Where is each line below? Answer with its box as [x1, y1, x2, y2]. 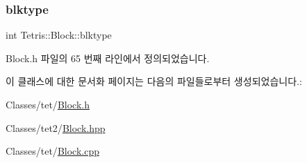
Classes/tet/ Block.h [6, 97, 90, 111]
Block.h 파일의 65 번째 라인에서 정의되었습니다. [6, 50, 210, 65]
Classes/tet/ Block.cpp [6, 144, 99, 158]
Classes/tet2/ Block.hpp [6, 120, 106, 135]
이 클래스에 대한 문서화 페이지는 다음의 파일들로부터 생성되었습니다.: [6, 74, 302, 88]
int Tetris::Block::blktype [6, 28, 112, 42]
